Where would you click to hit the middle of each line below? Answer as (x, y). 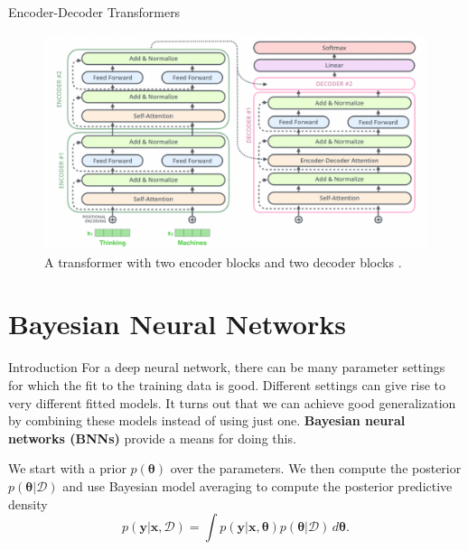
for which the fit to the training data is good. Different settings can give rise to (227, 385)
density (28, 503)
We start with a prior (67, 468)
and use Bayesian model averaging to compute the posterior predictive (257, 485)
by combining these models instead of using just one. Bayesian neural (207, 420)
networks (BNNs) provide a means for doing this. (152, 438)
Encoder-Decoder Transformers (94, 12)
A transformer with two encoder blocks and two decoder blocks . (223, 261)
